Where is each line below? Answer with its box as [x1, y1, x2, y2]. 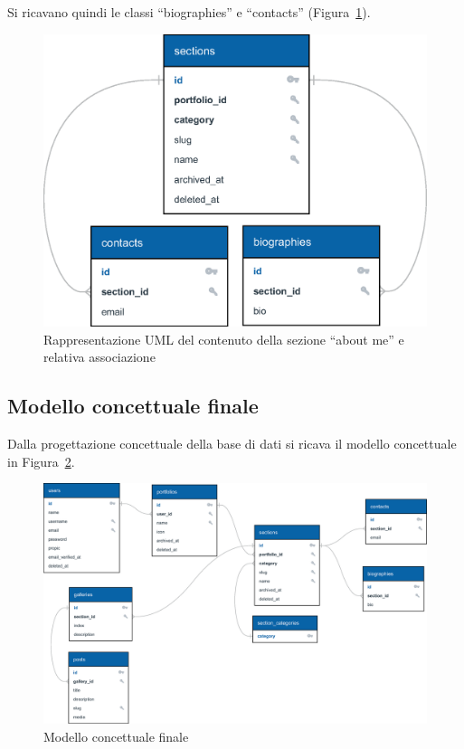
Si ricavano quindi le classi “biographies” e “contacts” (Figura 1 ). [7, 3, 371, 21]
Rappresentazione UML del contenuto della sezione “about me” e [43, 329, 404, 348]
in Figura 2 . [7, 451, 75, 470]
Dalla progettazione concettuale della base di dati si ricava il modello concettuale [7, 433, 457, 452]
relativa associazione [43, 347, 156, 366]
